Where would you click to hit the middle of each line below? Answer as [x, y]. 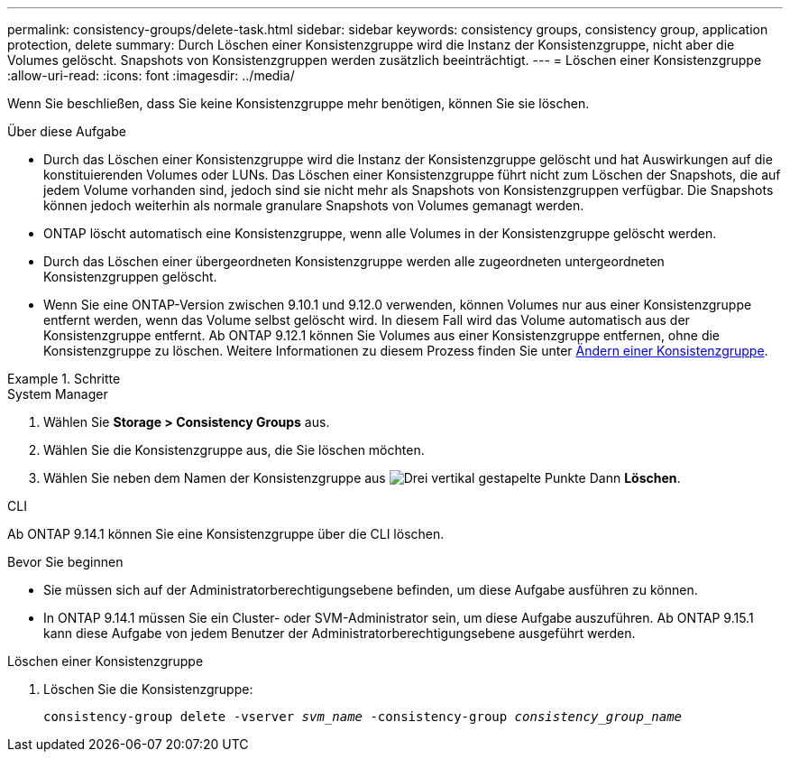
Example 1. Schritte [64, 379]
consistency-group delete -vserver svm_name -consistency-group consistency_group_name [363, 717]
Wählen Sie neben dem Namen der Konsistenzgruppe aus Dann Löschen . [362, 478]
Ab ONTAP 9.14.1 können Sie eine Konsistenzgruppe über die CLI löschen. [226, 534]
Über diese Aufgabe [67, 131]
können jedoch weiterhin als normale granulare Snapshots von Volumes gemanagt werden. [314, 205]
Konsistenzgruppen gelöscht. [130, 277]
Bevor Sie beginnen [65, 562]
